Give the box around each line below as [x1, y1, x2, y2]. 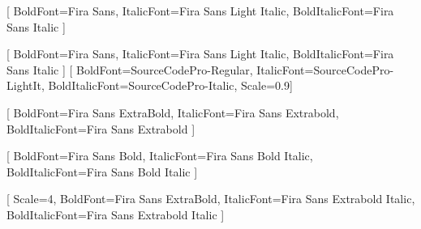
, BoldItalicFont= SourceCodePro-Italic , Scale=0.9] [41, 77, 293, 94]
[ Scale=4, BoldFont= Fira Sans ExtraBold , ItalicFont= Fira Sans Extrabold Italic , [6, 190, 415, 207]
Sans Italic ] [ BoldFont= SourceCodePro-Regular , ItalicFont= [6, 61, 314, 78]
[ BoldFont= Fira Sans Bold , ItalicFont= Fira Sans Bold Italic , [6, 147, 313, 164]
